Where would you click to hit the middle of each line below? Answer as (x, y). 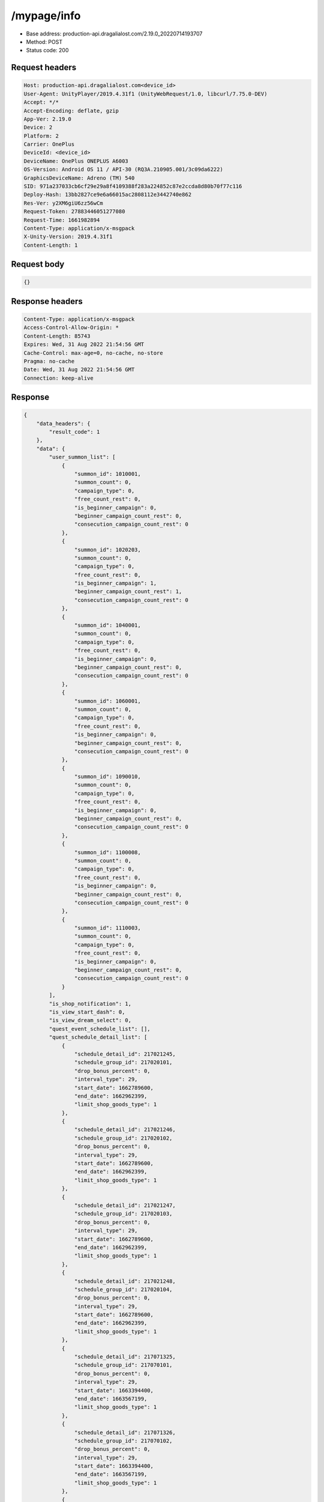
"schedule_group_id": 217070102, (123, 1441)
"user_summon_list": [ (82, 457)
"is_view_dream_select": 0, (90, 1020)
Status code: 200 (47, 50)
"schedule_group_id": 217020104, (123, 1289)
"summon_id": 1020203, (107, 549)
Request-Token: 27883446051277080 (74, 211)
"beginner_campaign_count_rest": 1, (128, 591)
